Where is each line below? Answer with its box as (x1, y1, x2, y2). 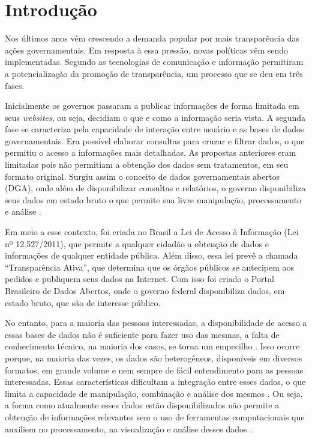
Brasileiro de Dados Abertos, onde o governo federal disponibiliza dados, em (5, 284, 285, 296)
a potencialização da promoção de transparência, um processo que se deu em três (5, 67, 303, 79)
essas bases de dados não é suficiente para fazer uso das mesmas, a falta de (5, 328, 280, 340)
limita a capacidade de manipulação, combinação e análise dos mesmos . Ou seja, (5, 387, 303, 399)
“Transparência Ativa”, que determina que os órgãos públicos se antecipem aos (5, 260, 295, 273)
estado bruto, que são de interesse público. (5, 296, 161, 309)
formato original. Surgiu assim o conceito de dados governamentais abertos (5, 170, 280, 182)
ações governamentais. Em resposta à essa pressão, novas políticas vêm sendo (5, 43, 289, 56)
